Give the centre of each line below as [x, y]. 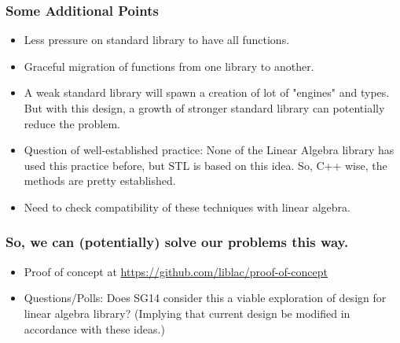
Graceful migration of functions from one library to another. [169, 66]
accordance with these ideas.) [94, 328]
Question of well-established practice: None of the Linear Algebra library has [209, 150]
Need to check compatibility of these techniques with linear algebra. [187, 207]
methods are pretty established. [100, 181]
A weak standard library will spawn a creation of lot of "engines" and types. [207, 92]
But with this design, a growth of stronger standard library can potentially [204, 108]
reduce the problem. [72, 123]
